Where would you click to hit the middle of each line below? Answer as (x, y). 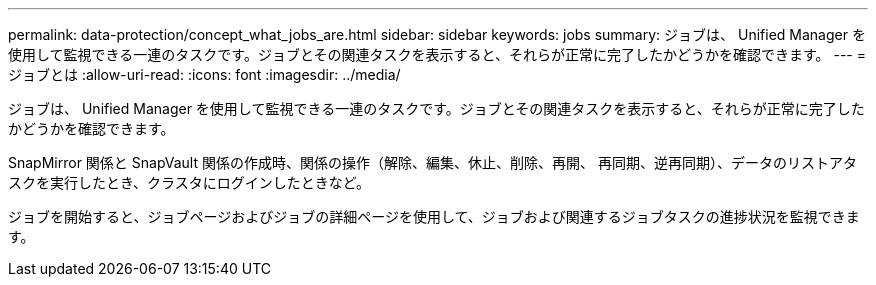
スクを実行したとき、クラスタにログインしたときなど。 (189, 182)
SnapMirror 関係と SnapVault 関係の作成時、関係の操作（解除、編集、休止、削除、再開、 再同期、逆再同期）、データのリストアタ (432, 162)
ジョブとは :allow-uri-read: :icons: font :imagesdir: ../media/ (204, 74)
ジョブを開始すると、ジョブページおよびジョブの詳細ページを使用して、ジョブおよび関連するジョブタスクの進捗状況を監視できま (434, 216)
